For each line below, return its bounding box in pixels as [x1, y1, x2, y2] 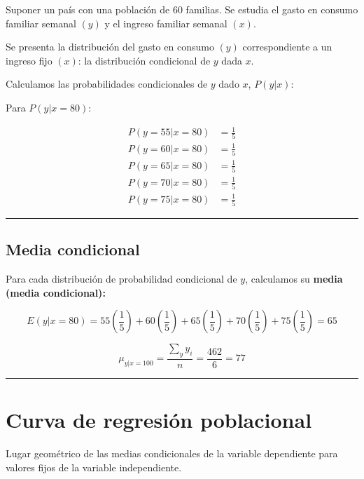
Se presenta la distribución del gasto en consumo [6, 39, 214, 54]
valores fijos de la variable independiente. [6, 459, 182, 474]
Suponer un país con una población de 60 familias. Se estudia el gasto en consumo [6, 2, 358, 16]
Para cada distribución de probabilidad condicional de [6, 271, 237, 286]
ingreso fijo [6, 53, 52, 67]
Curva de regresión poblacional [6, 405, 312, 434]
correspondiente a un [242, 39, 332, 54]
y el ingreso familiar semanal [104, 15, 227, 30]
